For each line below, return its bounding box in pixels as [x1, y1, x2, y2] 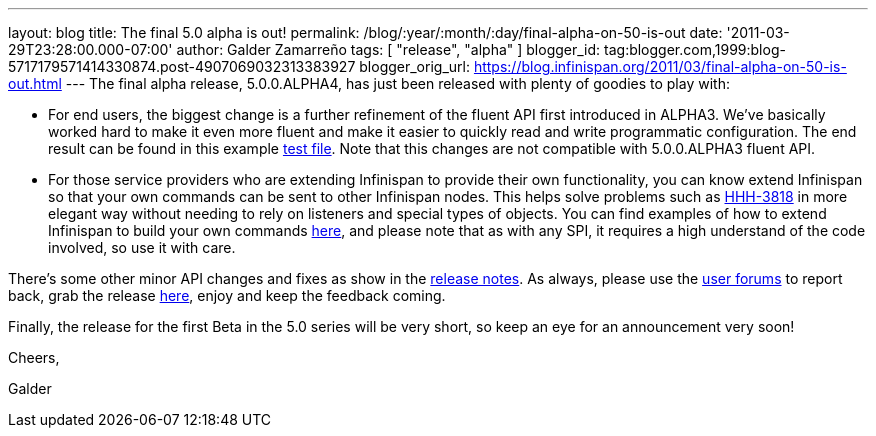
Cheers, [8, 349, 60, 366]
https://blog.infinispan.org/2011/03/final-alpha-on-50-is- [473, 58, 847, 75]
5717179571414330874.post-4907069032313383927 [8, 58, 356, 75]
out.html [8, 75, 62, 92]
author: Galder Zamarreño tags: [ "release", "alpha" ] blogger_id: [176, 41, 601, 58]
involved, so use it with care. [48, 239, 236, 256]
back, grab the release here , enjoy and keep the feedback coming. [8, 287, 446, 304]
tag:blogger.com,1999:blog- [604, 41, 786, 58]
